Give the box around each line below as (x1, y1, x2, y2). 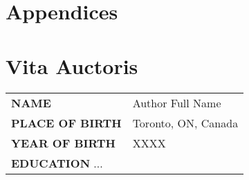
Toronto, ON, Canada (132, 114, 239, 131)
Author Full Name (132, 94, 221, 111)
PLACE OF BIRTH (11, 114, 122, 131)
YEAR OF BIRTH (11, 134, 116, 151)
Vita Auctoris (6, 51, 138, 80)
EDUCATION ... (11, 154, 103, 171)
